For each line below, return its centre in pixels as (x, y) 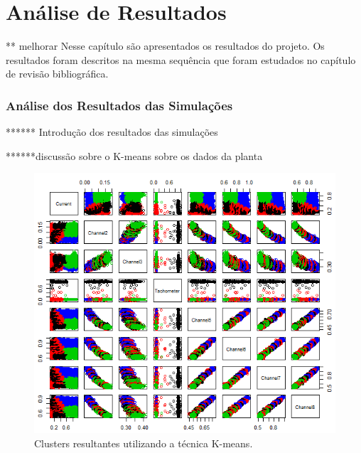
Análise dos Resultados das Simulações (119, 105)
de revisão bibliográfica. (57, 74)
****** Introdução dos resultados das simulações (112, 132)
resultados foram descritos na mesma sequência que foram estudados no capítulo (181, 59)
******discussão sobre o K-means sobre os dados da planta (134, 155)
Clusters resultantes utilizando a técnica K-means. (144, 443)
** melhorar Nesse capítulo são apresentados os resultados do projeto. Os (165, 46)
